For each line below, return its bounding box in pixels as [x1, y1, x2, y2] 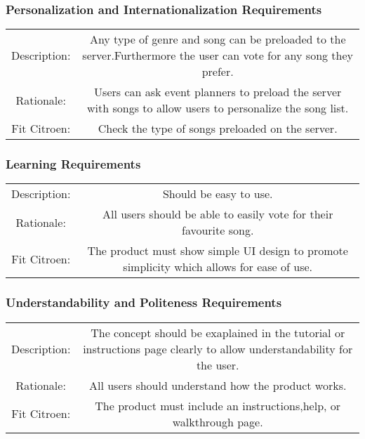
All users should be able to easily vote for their [102, 206, 333, 223]
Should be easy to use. [162, 185, 273, 202]
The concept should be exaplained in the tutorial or [91, 324, 345, 341]
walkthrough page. [172, 413, 263, 430]
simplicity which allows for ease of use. [123, 258, 313, 275]
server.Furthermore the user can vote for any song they [82, 47, 354, 64]
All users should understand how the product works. [88, 376, 347, 393]
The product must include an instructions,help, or [95, 397, 341, 414]
